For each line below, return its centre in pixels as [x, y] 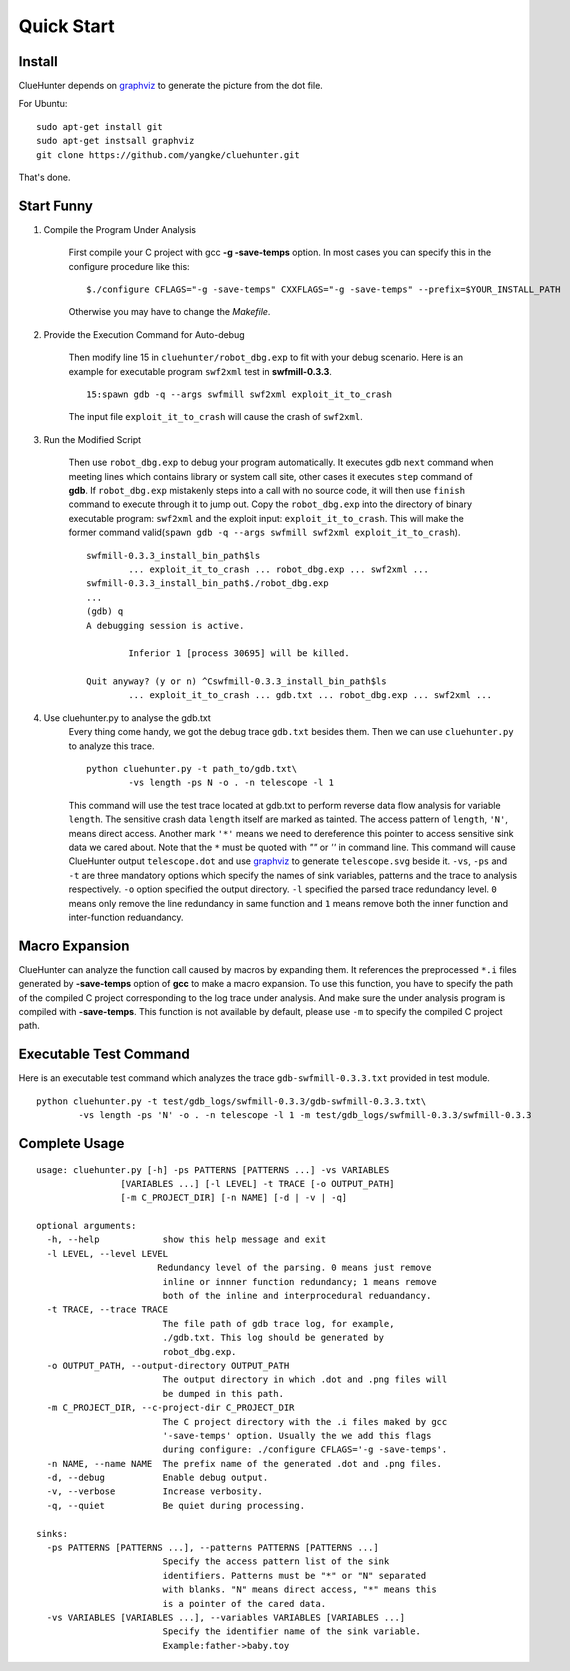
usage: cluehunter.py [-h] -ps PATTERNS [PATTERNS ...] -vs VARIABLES [213, 1169]
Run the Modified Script [92, 439]
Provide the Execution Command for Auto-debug [144, 334]
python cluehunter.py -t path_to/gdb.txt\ [192, 769]
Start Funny [56, 205]
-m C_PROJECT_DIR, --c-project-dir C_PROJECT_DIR [170, 1408]
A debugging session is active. [165, 625]
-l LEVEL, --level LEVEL [107, 1253]
